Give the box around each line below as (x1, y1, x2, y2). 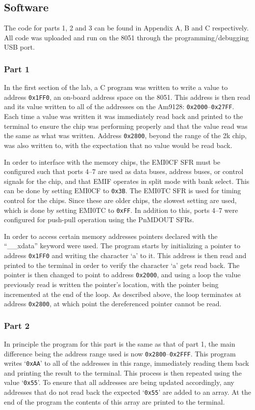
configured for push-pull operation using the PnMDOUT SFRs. (4, 214, 194, 225)
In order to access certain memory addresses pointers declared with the (4, 231, 218, 241)
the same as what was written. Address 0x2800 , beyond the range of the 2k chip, (4, 130, 247, 141)
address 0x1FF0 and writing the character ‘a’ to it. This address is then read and (4, 250, 247, 261)
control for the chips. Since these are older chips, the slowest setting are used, (4, 195, 237, 205)
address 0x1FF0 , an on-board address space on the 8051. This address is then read (4, 91, 251, 102)
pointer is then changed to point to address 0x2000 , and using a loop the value (4, 269, 241, 280)
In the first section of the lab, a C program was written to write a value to (4, 82, 228, 92)
